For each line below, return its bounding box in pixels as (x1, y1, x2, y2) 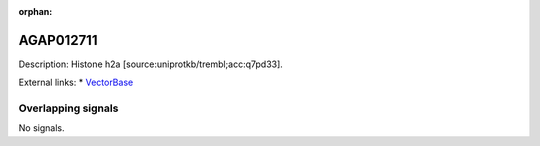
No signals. (18, 122, 65, 134)
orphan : (18, 6, 53, 17)
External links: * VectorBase (18, 76, 134, 89)
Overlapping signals (18, 101, 119, 115)
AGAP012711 (18, 31, 98, 49)
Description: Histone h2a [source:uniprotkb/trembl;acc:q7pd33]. (18, 58, 284, 70)
